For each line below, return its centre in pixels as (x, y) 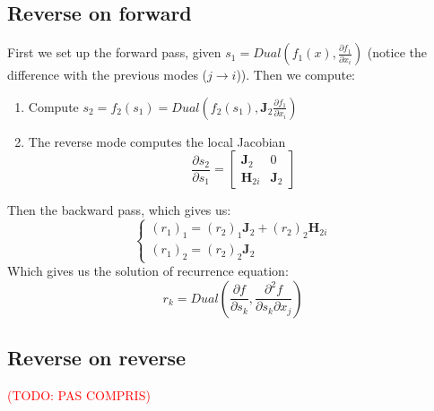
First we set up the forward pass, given (114, 52)
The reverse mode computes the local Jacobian (157, 141)
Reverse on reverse (97, 358)
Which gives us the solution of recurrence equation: (148, 271)
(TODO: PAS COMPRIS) (79, 394)
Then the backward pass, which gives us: (119, 210)
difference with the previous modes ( (108, 75)
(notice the (397, 52)
